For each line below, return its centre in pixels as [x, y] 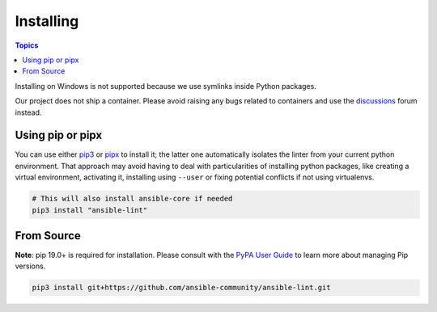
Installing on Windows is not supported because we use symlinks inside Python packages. [166, 86]
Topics [27, 45]
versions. [30, 266]
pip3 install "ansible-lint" [90, 210]
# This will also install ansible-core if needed [132, 199]
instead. [28, 112]
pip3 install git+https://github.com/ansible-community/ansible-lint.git [181, 288]
